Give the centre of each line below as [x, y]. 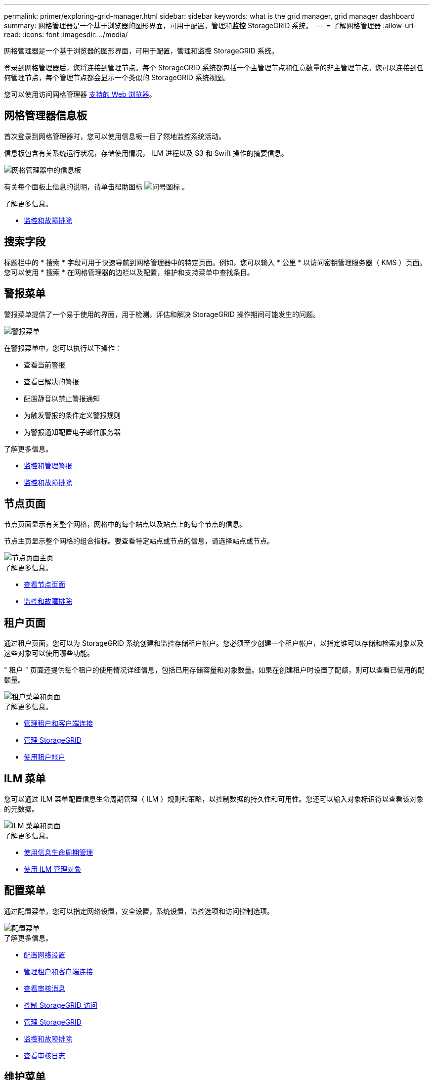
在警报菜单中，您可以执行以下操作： [63, 348]
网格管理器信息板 [45, 116]
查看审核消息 [44, 988]
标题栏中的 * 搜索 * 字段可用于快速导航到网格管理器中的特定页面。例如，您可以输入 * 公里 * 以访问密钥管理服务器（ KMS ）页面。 [215, 262]
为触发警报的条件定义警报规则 [72, 415]
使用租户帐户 [44, 757]
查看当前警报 [44, 364]
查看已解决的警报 [51, 381]
